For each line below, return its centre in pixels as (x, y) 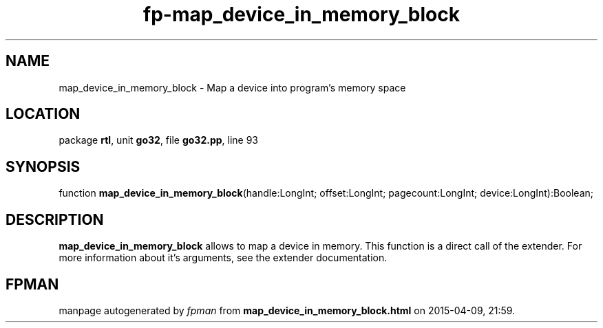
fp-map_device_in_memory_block (301, 14)
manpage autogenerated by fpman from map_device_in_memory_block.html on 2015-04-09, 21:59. (287, 310)
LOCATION (43, 114)
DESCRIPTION (55, 219)
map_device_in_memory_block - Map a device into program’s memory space (232, 87)
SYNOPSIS (43, 166)
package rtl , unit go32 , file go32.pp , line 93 (158, 140)
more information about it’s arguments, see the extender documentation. (223, 258)
